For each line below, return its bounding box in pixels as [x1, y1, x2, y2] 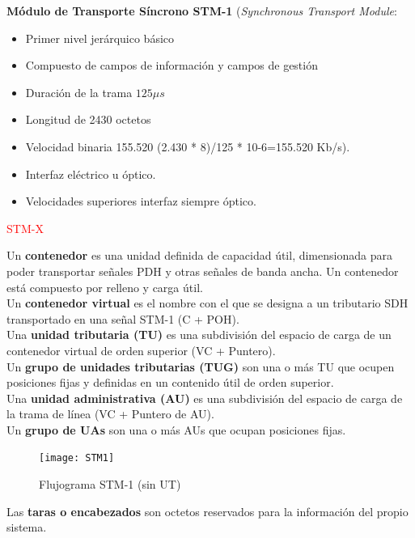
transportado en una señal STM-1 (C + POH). [6, 310, 239, 327]
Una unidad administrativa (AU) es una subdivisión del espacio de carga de [6, 389, 403, 406]
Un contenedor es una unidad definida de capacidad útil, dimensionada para [6, 247, 392, 264]
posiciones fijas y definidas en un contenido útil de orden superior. [6, 374, 334, 391]
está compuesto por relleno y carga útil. [6, 278, 203, 295]
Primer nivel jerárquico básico [25, 29, 175, 46]
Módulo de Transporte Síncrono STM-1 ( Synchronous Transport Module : [6, 2, 397, 19]
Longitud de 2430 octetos [25, 111, 151, 128]
